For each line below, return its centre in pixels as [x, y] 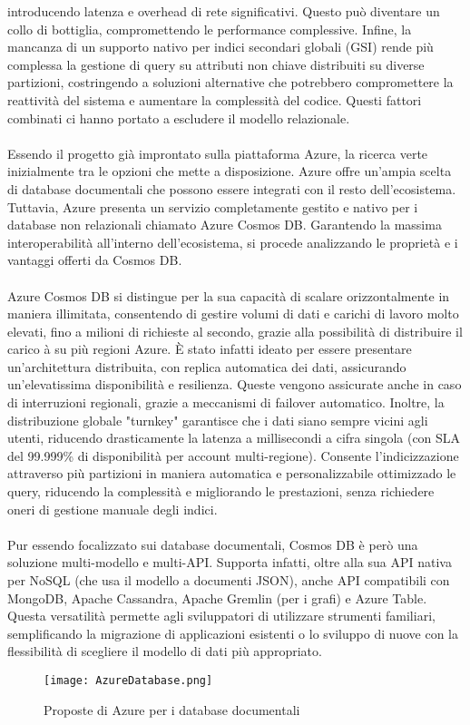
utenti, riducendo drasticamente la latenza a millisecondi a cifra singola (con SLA [234, 438]
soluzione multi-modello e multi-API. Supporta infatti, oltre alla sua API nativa [230, 562]
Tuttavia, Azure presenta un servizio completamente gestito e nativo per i [213, 206]
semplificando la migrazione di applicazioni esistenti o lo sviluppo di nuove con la [233, 633]
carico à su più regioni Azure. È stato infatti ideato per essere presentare [210, 349]
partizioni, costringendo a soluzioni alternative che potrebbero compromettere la [230, 82]
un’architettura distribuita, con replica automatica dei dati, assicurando [207, 366]
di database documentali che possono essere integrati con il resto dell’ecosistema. [232, 188]
